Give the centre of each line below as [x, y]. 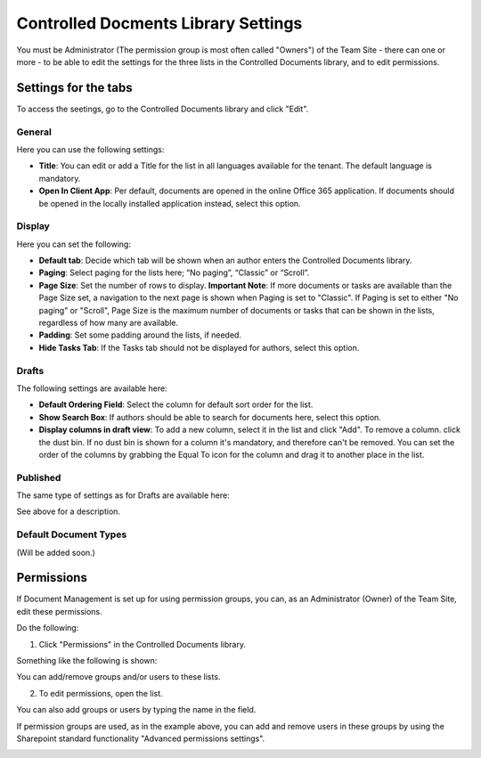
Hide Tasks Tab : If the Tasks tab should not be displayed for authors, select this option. [199, 347]
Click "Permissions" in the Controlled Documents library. [143, 644]
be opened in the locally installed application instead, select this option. [170, 203]
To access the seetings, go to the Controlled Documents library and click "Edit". [163, 109]
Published [39, 477]
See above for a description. [68, 511]
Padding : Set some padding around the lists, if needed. [140, 335]
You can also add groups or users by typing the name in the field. [136, 710]
